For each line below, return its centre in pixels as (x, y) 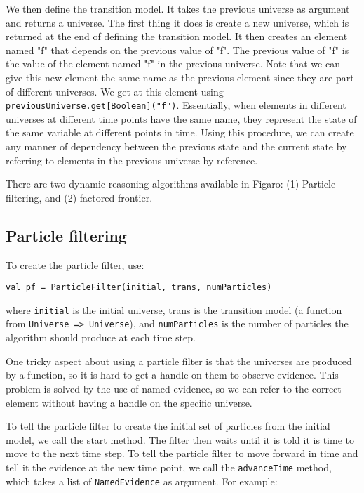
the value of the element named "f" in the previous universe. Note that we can (173, 64)
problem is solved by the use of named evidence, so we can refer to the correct (174, 388)
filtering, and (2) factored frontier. (79, 197)
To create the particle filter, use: (75, 264)
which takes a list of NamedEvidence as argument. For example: (142, 481)
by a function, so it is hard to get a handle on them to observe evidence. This (172, 375)
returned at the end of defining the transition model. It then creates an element (177, 36)
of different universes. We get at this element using (115, 91)
